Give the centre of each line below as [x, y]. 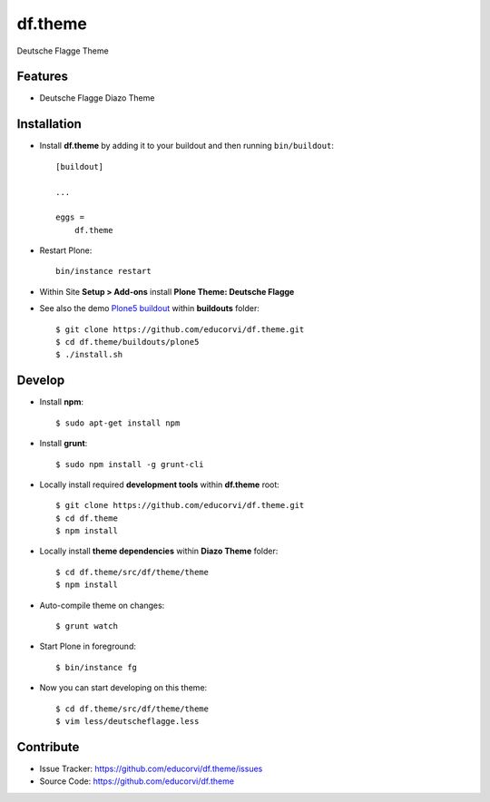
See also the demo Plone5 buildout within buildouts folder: [150, 308]
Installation [49, 124]
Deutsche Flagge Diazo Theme [97, 98]
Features [42, 77]
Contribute [48, 747]
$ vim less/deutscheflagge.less [127, 721]
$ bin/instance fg [97, 667]
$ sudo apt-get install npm [118, 423]
